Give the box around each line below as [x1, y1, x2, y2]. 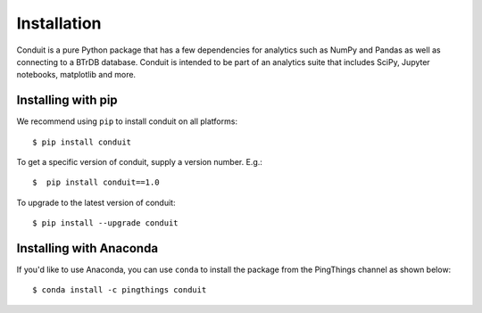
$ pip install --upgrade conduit [32, 218, 179, 228]
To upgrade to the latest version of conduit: [16, 197, 176, 208]
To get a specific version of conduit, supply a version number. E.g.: [16, 157, 263, 168]
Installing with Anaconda [16, 241, 159, 256]
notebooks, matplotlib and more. [16, 70, 137, 80]
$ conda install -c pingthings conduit [32, 285, 207, 295]
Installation [16, 13, 102, 33]
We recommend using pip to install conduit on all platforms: [16, 116, 238, 127]
